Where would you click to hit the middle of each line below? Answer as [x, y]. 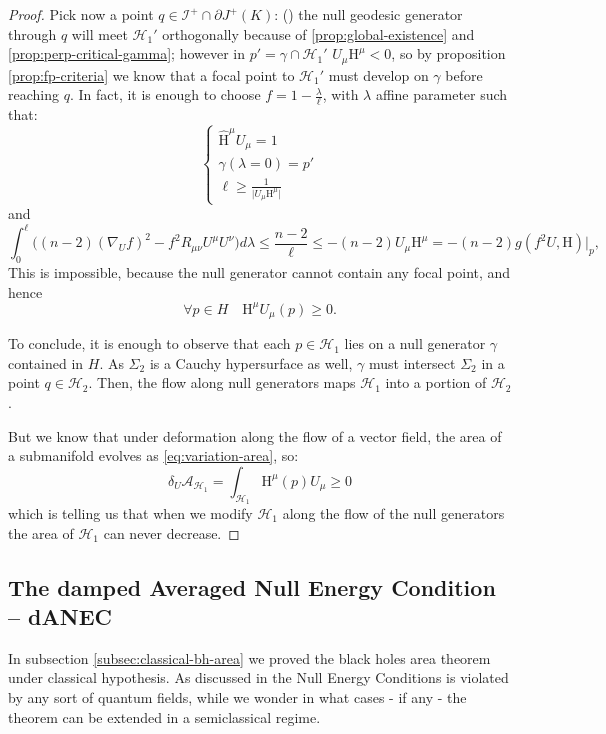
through [32, 33]
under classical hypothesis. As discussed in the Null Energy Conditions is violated [258, 677]
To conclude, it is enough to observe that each [149, 343]
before [464, 74]
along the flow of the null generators [393, 513]
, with [340, 94]
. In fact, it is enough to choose [165, 94]
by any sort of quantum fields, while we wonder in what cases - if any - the [237, 696]
